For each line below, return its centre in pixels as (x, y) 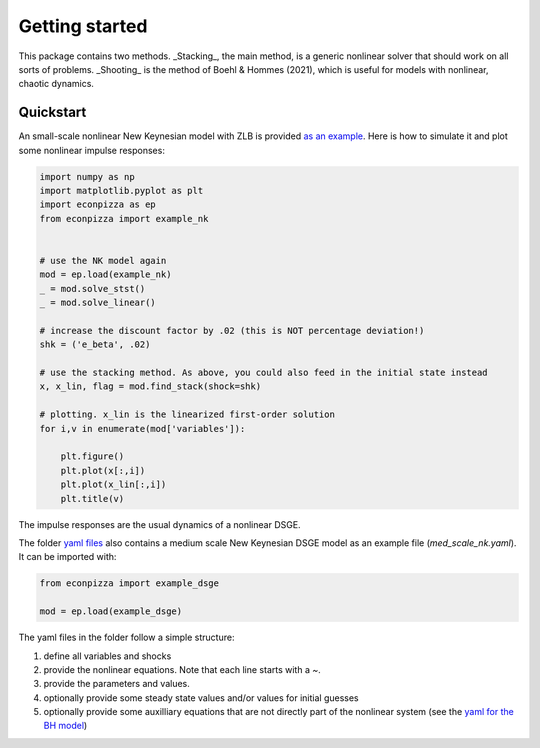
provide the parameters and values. (116, 684)
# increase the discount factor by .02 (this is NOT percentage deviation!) (232, 330)
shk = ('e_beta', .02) (95, 344)
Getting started (83, 26)
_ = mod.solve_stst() (92, 288)
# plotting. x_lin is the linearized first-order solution (187, 414)
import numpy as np (87, 176)
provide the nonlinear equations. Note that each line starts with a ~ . (182, 669)
